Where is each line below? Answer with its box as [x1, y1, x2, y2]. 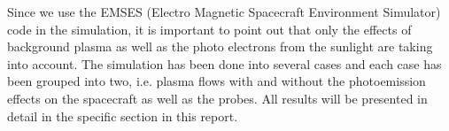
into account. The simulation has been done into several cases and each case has [7, 54, 442, 73]
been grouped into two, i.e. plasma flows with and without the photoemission [7, 72, 426, 90]
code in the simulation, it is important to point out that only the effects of [7, 19, 412, 38]
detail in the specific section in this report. [7, 106, 238, 125]
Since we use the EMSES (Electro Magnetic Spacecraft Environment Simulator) [7, 3, 441, 20]
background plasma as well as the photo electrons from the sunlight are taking [7, 37, 433, 56]
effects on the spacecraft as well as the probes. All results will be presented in [7, 89, 428, 107]
